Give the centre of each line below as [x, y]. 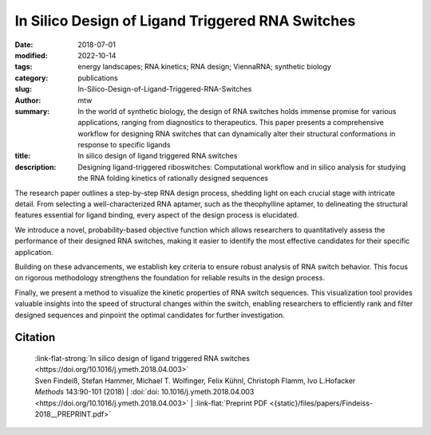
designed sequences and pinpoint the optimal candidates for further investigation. [150, 315]
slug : [23, 89]
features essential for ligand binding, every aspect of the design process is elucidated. [157, 215]
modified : [31, 55]
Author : [28, 100]
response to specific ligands [124, 145]
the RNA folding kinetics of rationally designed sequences [173, 178]
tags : [24, 67]
